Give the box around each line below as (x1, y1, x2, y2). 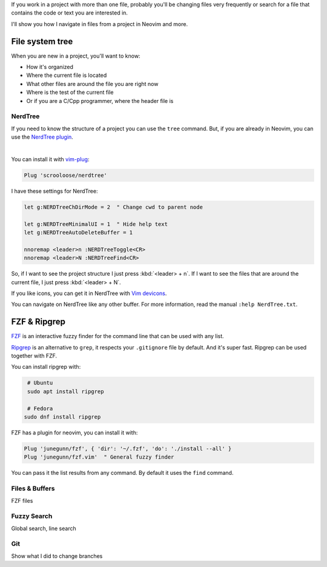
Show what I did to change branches (11, 552, 103, 560)
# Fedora (27, 405, 53, 412)
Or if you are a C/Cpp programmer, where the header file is (26, 97, 174, 104)
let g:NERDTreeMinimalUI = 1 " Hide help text (24, 220, 168, 227)
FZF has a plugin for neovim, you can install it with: (11, 429, 138, 436)
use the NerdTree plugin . (11, 133, 74, 141)
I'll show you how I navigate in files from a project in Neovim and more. (11, 20, 188, 27)
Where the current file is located (26, 71, 107, 79)
